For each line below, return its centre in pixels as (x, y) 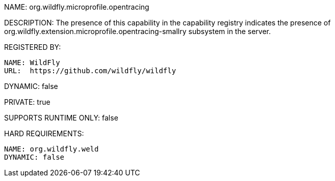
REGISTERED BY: (33, 47)
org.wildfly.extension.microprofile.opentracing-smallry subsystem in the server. (138, 31)
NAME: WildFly (32, 63)
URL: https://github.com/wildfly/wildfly (90, 71)
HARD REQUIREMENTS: (44, 133)
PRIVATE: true (27, 102)
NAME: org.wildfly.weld (51, 149)
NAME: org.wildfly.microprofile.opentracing (77, 7)
